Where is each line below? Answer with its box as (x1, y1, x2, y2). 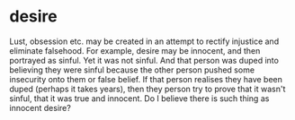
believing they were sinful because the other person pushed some (9, 64, 255, 75)
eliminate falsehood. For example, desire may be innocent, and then (9, 45, 261, 56)
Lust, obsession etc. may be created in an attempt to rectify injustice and (9, 36, 280, 47)
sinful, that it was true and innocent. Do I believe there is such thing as (9, 92, 270, 104)
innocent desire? (9, 102, 72, 113)
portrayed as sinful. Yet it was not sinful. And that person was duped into (9, 55, 279, 65)
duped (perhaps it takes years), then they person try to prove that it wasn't (9, 83, 286, 94)
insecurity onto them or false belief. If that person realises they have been (9, 73, 283, 84)
